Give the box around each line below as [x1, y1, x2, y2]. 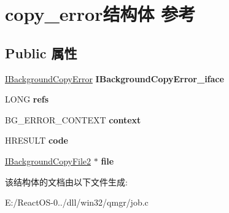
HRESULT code [5, 134, 68, 147]
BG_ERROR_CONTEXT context [5, 113, 141, 126]
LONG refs [5, 93, 49, 106]
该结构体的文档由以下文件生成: [5, 175, 128, 188]
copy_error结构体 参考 [5, 1, 196, 26]
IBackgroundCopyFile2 [5, 154, 91, 167]
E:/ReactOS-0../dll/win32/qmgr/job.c [5, 196, 149, 209]
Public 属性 [5, 43, 77, 62]
